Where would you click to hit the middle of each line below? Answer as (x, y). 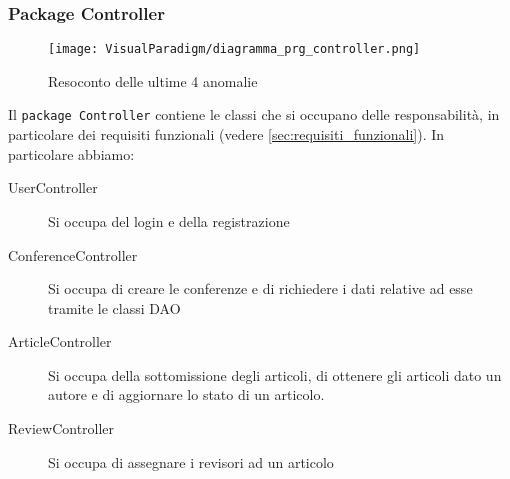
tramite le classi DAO (114, 307)
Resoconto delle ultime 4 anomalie (153, 80)
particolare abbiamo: (71, 153)
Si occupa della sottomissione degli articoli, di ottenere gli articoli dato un (275, 374)
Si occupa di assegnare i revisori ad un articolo (191, 461)
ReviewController (61, 428)
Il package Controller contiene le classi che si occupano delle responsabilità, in (254, 114)
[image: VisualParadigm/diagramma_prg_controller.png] (234, 49)
